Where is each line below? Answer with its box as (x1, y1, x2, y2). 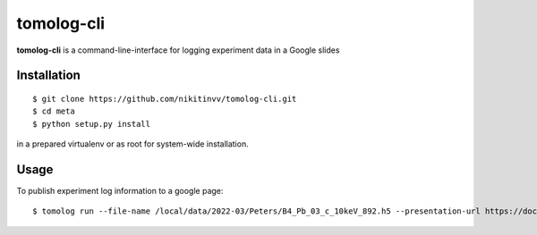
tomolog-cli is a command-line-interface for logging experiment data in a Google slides (16, 45, 340, 55)
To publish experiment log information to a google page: (16, 186, 224, 197)
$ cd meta (32, 106, 75, 116)
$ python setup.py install (32, 119, 151, 129)
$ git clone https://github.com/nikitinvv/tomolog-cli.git (32, 94, 297, 104)
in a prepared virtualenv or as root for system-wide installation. (16, 138, 250, 149)
